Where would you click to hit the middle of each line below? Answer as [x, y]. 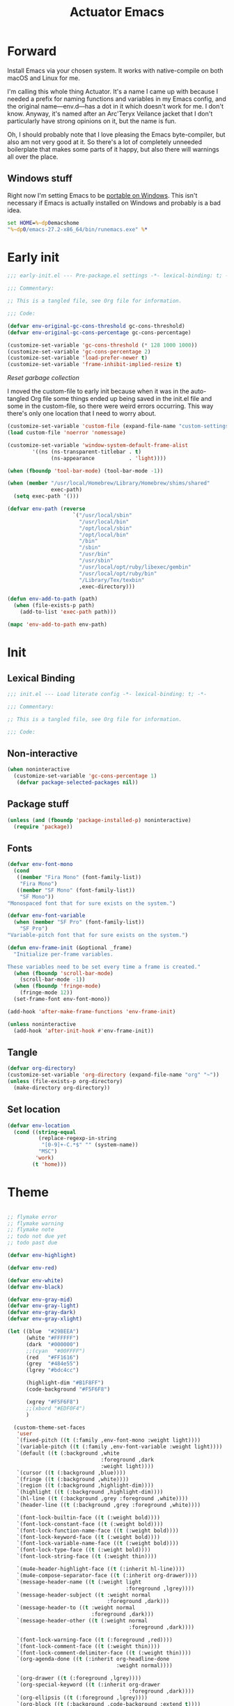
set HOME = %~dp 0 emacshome [43, 223]
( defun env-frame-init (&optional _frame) [70, 947]
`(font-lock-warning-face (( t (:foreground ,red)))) [94, 1640]
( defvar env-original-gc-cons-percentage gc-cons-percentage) [99, 332]
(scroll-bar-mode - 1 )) [53, 980]
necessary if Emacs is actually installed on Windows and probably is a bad [114, 203]
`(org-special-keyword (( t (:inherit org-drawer [88, 1685]
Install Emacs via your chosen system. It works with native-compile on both [116, 70]
